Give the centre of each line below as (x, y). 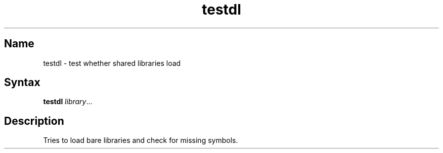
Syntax (22, 83)
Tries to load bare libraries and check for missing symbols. (141, 140)
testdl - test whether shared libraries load (112, 63)
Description (34, 121)
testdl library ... (68, 102)
